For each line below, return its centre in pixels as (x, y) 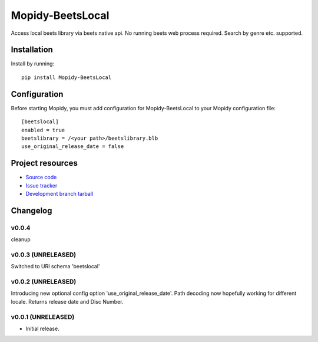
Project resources (44, 163)
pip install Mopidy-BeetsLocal (67, 77)
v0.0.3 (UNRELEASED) (44, 255)
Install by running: (33, 64)
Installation (32, 50)
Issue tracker (42, 185)
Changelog (32, 210)
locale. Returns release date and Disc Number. (67, 301)
